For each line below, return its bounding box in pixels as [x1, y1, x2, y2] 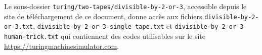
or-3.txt [4, 23, 33, 31]
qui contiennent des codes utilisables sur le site [61, 30, 205, 41]
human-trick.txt [4, 33, 59, 40]
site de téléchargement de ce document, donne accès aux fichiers [4, 11, 202, 21]
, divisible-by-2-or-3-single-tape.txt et [33, 21, 172, 31]
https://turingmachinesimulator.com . [4, 40, 119, 51]
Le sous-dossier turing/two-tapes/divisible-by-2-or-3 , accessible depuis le [4, 1, 247, 11]
